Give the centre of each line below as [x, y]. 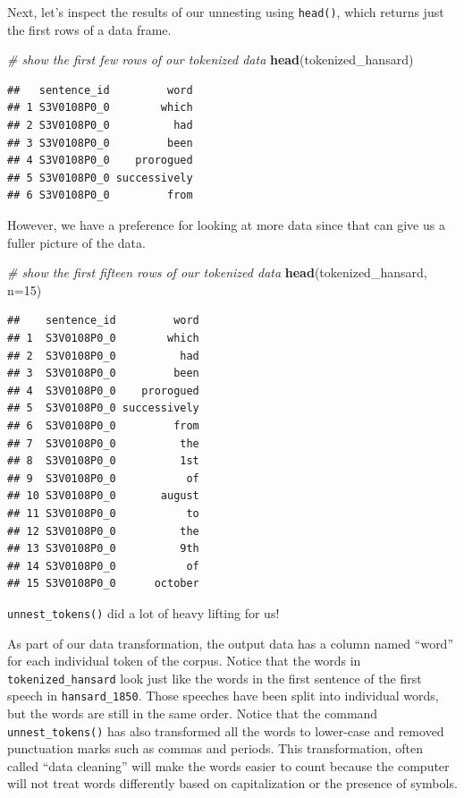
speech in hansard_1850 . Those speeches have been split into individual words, [223, 696]
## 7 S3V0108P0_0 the [103, 443]
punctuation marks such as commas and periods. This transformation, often [215, 748]
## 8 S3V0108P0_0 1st [103, 461]
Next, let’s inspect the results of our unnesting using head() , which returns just [226, 12]
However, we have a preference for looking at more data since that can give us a [226, 225]
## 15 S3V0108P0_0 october [103, 584]
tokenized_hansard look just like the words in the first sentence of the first [215, 678]
